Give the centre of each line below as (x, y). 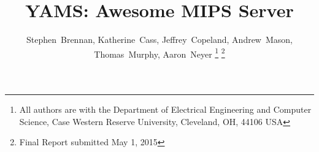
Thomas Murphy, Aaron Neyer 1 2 (159, 53)
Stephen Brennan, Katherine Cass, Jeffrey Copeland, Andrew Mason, (159, 40)
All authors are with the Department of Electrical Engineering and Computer (165, 109)
